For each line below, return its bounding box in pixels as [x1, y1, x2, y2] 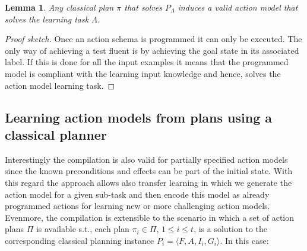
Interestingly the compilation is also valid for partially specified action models [5, 153, 288, 165]
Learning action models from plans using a [5, 108, 273, 126]
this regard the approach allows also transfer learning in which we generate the [5, 176, 292, 188]
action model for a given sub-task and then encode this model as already [5, 188, 270, 200]
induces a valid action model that [178, 1, 298, 13]
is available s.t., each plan [36, 223, 129, 235]
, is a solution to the [194, 223, 267, 235]
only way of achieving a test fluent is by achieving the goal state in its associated [5, 44, 299, 56]
